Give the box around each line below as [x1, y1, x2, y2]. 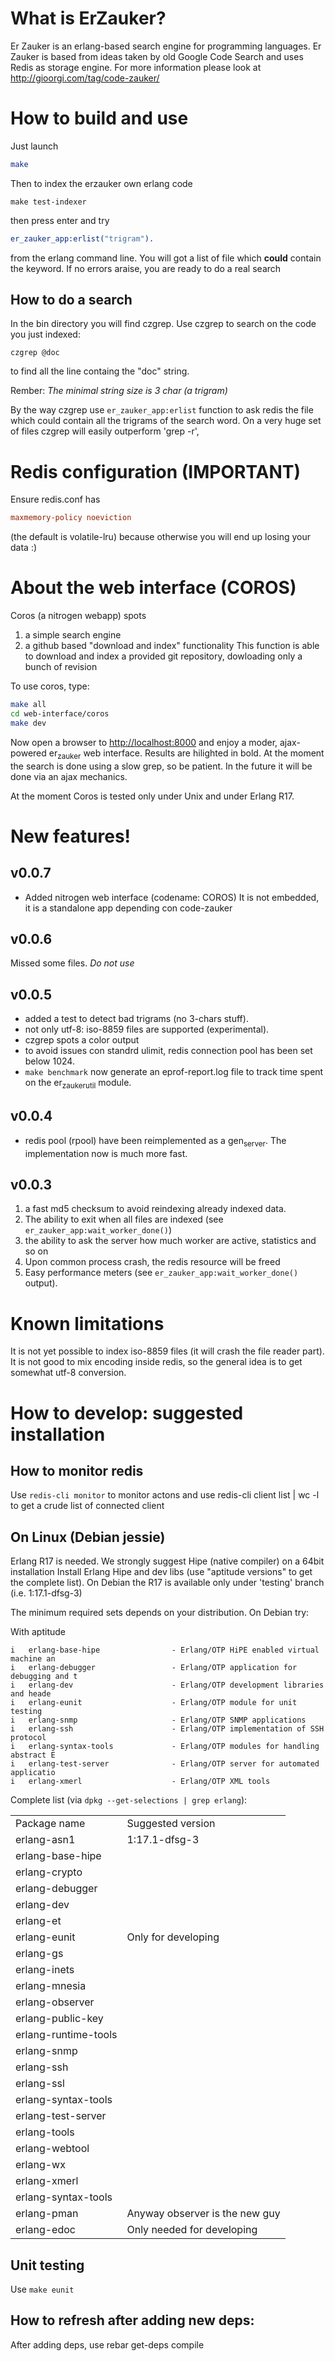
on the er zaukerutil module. [24, 1077, 132, 1091]
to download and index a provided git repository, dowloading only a [24, 650, 303, 662]
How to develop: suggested [10, 1402, 244, 1424]
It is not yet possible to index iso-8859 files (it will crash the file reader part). [10, 1345, 325, 1357]
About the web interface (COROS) [10, 577, 297, 599]
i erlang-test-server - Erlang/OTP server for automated [10, 1759, 320, 1769]
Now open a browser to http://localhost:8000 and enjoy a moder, [10, 736, 278, 748]
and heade [10, 1689, 52, 1699]
